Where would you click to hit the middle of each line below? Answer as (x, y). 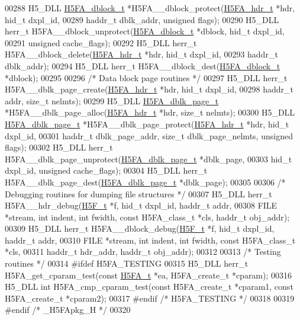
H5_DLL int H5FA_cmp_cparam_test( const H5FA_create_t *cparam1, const (149, 287)
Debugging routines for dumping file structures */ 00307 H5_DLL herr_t (138, 193)
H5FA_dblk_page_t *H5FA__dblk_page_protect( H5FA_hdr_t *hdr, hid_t (147, 124)
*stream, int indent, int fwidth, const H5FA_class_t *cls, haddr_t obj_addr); (147, 217)
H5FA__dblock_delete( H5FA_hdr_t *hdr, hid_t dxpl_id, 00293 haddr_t (141, 54)
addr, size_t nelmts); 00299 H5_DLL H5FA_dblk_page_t (112, 100)
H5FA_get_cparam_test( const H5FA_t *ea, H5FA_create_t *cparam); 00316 (149, 275)
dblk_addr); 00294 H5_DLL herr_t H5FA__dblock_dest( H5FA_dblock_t (143, 65)
